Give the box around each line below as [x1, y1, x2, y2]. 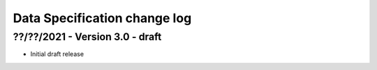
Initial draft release [30, 50, 84, 58]
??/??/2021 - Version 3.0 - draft [13, 30, 162, 43]
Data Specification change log [13, 10, 192, 26]
